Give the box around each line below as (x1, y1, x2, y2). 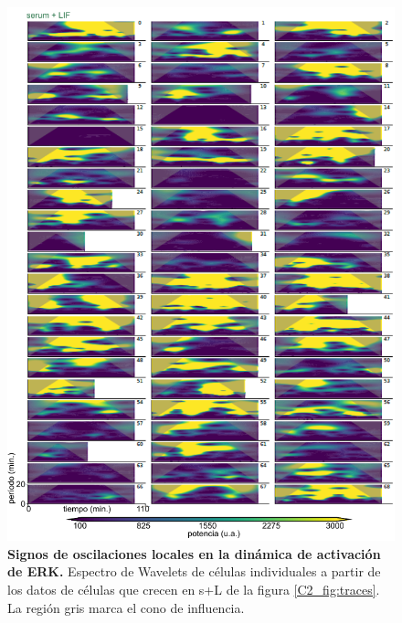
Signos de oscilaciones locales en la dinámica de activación (7, 544, 381, 563)
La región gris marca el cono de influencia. (7, 597, 245, 617)
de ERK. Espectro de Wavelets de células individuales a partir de (7, 562, 381, 581)
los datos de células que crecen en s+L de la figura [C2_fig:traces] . (7, 579, 380, 598)
